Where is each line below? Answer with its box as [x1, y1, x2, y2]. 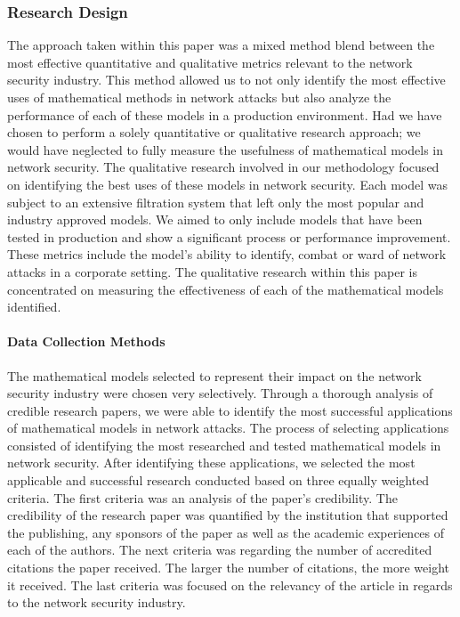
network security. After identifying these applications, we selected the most [7, 453, 416, 472]
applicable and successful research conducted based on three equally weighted [7, 471, 430, 490]
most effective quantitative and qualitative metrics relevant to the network [7, 53, 413, 71]
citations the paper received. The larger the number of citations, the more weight [7, 558, 449, 577]
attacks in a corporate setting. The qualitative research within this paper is [7, 262, 418, 280]
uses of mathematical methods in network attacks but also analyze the [7, 88, 391, 106]
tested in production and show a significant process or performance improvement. [7, 227, 451, 246]
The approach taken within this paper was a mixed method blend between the [7, 36, 435, 54]
